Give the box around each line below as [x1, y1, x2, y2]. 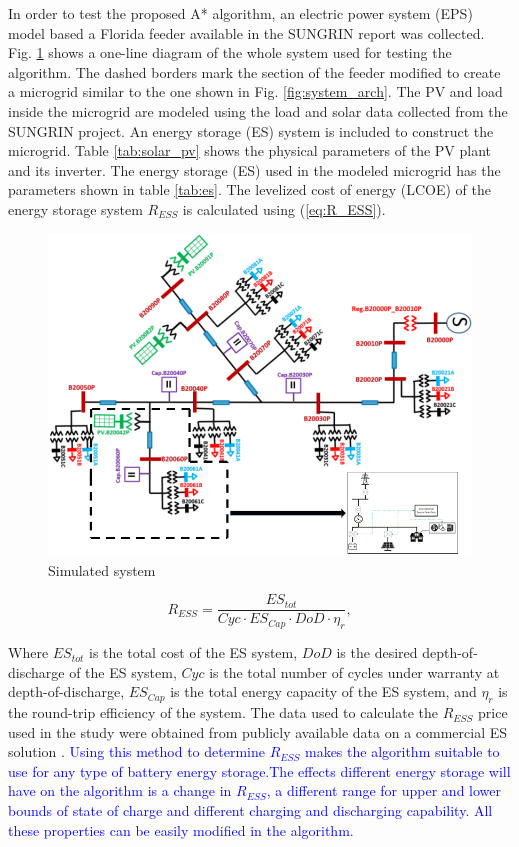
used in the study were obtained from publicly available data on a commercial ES [8, 721, 508, 742]
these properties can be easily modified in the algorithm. [8, 819, 354, 840]
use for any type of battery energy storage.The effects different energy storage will [8, 760, 511, 781]
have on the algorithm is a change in [8, 780, 232, 801]
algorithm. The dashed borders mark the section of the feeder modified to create [8, 61, 501, 82]
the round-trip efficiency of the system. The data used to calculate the [8, 702, 438, 723]
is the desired [336, 642, 418, 663]
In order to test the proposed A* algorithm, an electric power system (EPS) [8, 3, 473, 23]
